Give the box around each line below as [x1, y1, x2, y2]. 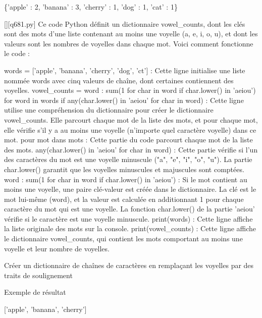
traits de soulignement [4, 270, 73, 280]
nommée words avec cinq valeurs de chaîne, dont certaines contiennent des [4, 75, 234, 85]
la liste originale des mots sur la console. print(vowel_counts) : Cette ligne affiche [4, 223, 256, 234]
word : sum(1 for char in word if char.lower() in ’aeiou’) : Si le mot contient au [4, 174, 247, 184]
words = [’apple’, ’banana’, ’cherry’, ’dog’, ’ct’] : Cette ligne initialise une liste [4, 65, 245, 75]
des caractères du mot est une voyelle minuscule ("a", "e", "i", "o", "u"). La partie [4, 154, 252, 165]
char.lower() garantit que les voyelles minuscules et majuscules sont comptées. [4, 164, 244, 174]
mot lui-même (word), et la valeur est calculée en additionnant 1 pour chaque [4, 193, 244, 204]
